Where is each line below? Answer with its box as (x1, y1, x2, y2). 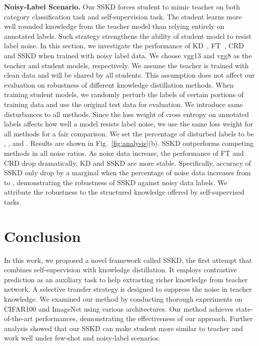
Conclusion (4, 226, 81, 246)
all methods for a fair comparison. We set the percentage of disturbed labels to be (4, 128, 254, 138)
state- (236, 303, 253, 314)
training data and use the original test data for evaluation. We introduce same (4, 99, 243, 109)
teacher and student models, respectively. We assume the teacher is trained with (4, 60, 249, 70)
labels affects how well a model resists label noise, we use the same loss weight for (4, 118, 254, 129)
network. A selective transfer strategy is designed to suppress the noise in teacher (4, 284, 252, 294)
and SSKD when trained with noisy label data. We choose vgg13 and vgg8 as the (4, 50, 252, 60)
